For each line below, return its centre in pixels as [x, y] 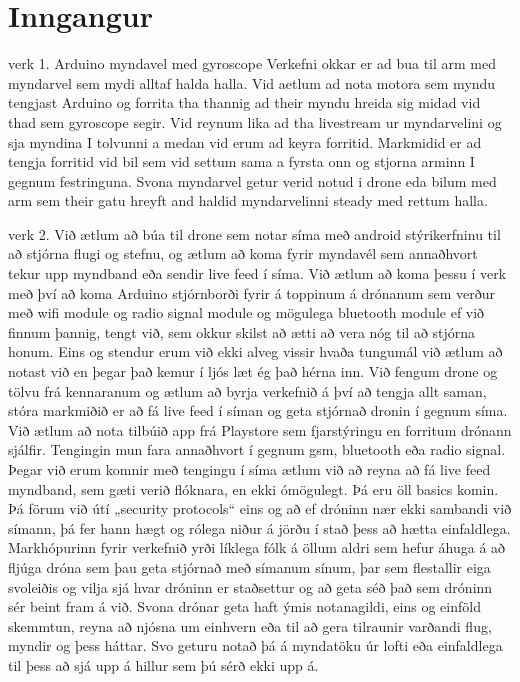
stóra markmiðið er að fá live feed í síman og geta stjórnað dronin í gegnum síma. [258, 410]
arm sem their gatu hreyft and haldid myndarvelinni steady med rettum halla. [248, 200]
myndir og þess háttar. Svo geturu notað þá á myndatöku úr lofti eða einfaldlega [255, 645]
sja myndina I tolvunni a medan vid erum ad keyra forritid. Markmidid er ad [245, 141]
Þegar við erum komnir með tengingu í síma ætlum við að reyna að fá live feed [249, 469]
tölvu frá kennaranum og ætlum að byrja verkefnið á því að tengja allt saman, [247, 390]
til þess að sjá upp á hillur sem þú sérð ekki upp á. [163, 664]
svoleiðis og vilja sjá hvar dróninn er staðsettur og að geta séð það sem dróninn [250, 586]
